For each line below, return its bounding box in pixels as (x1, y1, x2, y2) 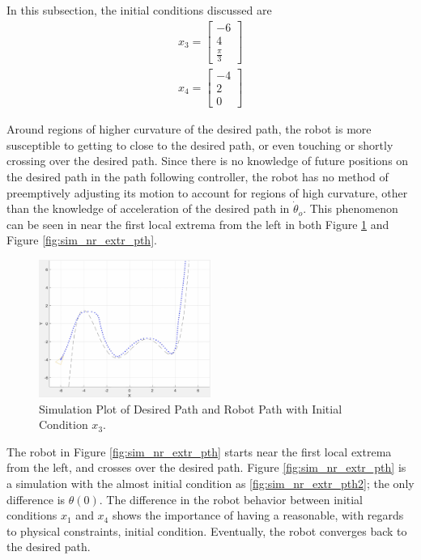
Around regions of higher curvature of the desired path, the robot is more (6, 121, 372, 138)
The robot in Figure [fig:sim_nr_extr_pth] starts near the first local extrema (6, 443, 392, 460)
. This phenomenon (303, 200, 398, 217)
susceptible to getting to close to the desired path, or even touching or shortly (6, 136, 393, 153)
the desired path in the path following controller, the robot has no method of (6, 168, 389, 185)
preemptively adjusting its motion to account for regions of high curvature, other (6, 184, 408, 201)
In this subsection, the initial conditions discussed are (6, 2, 272, 18)
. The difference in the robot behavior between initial (99, 490, 363, 507)
